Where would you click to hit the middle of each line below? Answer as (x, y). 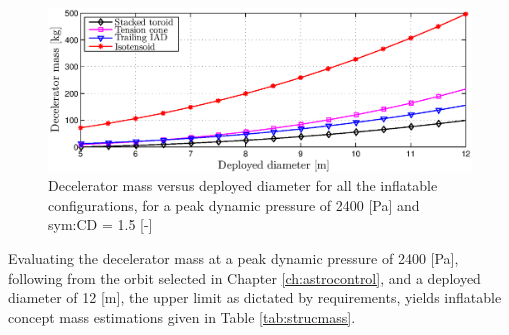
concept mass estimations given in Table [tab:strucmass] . (182, 316)
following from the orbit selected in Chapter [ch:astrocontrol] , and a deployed (244, 277)
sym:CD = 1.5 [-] (100, 224)
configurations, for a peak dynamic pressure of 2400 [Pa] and (234, 204)
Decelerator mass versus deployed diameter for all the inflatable (243, 185)
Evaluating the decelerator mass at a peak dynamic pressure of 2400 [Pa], (233, 257)
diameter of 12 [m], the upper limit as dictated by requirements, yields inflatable (255, 297)
